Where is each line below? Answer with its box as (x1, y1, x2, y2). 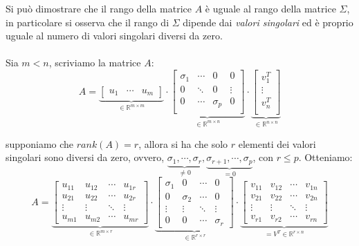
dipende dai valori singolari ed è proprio (183, 15, 353, 29)
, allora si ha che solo (138, 136, 228, 151)
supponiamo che (6, 136, 74, 151)
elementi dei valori (238, 136, 316, 151)
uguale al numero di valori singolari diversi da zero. (6, 28, 223, 43)
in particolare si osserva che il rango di (6, 15, 169, 29)
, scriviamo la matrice (48, 55, 141, 70)
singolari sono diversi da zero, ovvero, (6, 150, 165, 164)
